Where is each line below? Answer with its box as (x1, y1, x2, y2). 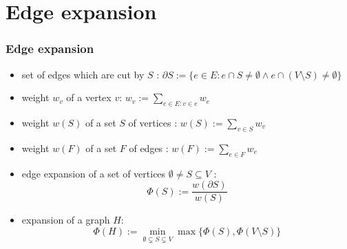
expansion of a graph (21, 213, 110, 227)
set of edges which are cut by (21, 67, 145, 81)
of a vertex (66, 90, 112, 105)
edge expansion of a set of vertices (21, 166, 166, 180)
